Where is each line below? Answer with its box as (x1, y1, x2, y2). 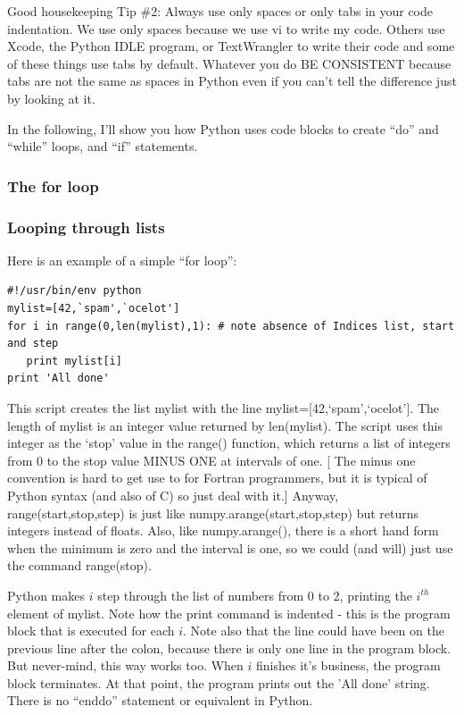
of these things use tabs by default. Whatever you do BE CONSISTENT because (7, 54, 452, 72)
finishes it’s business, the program (256, 656, 441, 675)
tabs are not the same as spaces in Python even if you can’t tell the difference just (7, 71, 457, 90)
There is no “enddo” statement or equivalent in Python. (7, 691, 313, 710)
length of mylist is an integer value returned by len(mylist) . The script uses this (7, 416, 443, 434)
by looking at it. (7, 88, 95, 107)
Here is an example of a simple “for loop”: (7, 250, 237, 269)
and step (7, 337, 59, 350)
